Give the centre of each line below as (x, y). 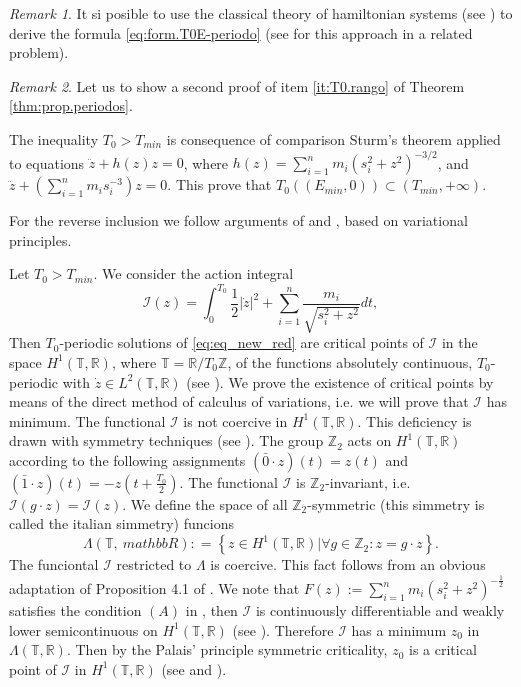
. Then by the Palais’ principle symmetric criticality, (227, 649)
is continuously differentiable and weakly (380, 610)
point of (33, 668)
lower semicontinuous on (83, 629)
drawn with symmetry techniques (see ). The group (166, 440)
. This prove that (219, 184)
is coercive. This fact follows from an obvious (348, 564)
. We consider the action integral (193, 273)
